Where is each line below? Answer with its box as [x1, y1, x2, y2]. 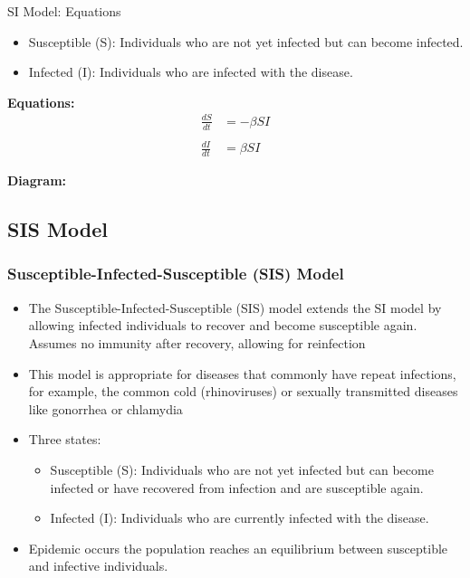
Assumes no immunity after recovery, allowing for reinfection [28, 333, 366, 352]
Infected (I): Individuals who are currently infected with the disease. [50, 508, 429, 527]
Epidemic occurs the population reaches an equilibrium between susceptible [28, 538, 448, 557]
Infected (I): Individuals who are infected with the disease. [28, 62, 353, 81]
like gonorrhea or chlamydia [28, 399, 183, 418]
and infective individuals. [28, 556, 168, 575]
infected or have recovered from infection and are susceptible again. [50, 478, 424, 497]
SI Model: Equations [7, 2, 121, 20]
